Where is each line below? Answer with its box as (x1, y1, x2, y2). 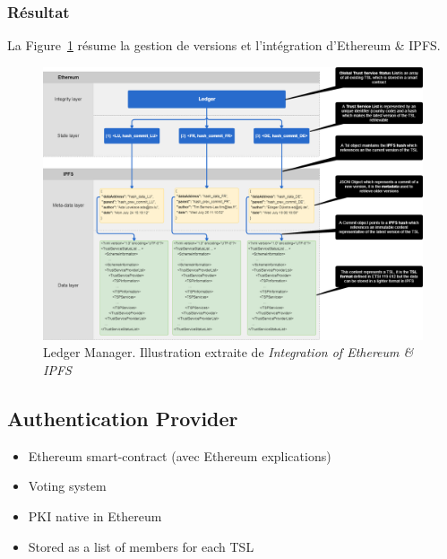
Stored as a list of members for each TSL (28, 537, 254, 555)
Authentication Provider (7, 404, 238, 432)
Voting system (28, 476, 107, 495)
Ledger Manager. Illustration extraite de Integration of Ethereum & (43, 343, 414, 362)
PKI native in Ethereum (28, 506, 162, 525)
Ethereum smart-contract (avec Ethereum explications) (28, 446, 331, 465)
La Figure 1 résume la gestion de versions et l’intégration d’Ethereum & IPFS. (7, 36, 441, 55)
